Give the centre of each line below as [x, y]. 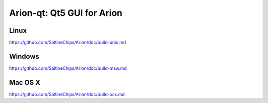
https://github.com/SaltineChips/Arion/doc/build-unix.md [67, 43]
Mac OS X [25, 82]
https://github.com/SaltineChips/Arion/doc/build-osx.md [67, 94]
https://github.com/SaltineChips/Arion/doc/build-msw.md [68, 68]
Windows [24, 56]
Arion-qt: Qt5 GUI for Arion [66, 13]
